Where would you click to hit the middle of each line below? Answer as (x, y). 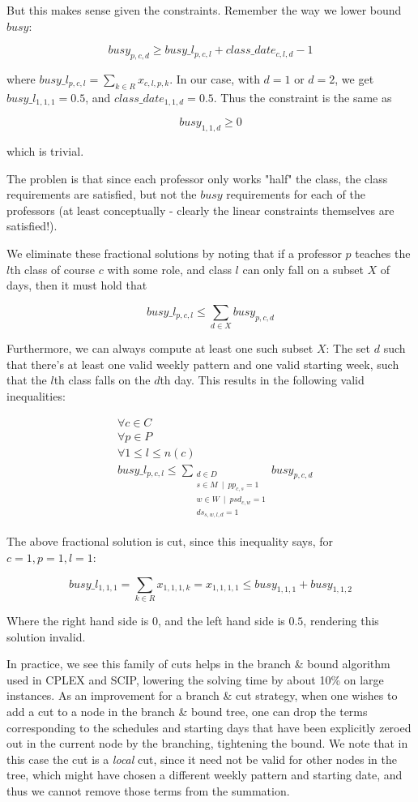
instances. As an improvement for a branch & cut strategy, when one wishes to (202, 695)
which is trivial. (45, 151)
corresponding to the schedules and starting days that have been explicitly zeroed (209, 727)
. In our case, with (215, 78)
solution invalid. (46, 636)
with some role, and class (169, 269)
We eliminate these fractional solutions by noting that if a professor (174, 253)
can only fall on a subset (303, 269)
